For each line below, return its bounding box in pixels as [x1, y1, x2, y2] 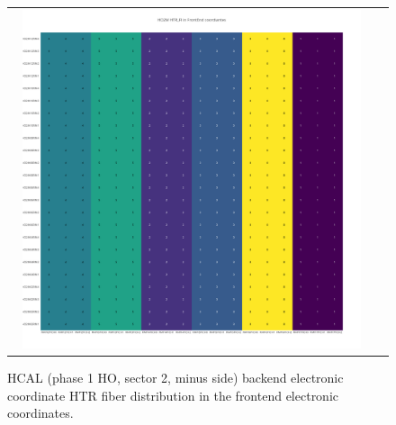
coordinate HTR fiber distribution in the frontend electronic [7, 385, 339, 404]
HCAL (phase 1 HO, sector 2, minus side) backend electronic [7, 368, 344, 387]
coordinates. [7, 403, 74, 422]
